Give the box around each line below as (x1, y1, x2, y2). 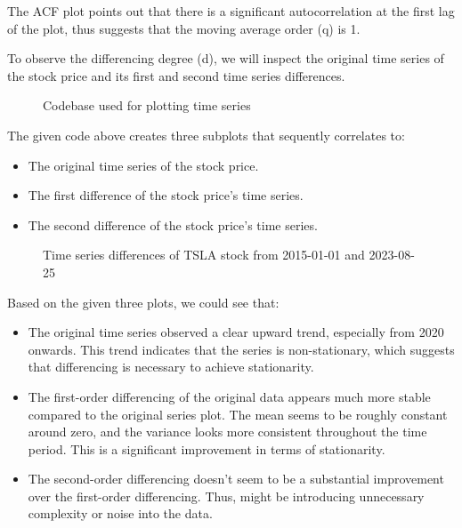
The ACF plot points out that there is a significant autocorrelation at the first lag (7, 2, 455, 20)
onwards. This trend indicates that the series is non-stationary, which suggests (28, 340, 455, 358)
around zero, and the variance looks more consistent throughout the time (28, 422, 427, 441)
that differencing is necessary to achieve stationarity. (28, 357, 314, 376)
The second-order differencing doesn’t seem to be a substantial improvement (28, 469, 444, 488)
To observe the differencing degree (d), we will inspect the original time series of (7, 49, 444, 68)
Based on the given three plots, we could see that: (7, 292, 280, 311)
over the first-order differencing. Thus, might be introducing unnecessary (28, 486, 425, 505)
